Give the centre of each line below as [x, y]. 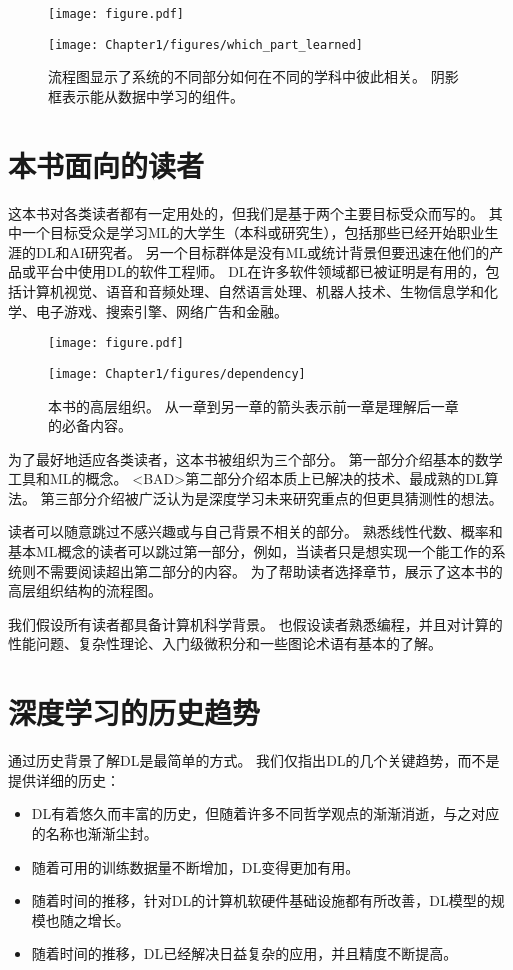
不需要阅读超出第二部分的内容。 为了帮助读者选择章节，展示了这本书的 [269, 570]
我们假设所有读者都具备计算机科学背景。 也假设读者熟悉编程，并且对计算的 [255, 623]
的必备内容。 [90, 425]
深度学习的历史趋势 [134, 712]
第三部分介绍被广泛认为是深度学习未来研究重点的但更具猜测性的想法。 [271, 497]
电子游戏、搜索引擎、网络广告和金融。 [161, 310]
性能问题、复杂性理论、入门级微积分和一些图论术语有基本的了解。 [225, 643]
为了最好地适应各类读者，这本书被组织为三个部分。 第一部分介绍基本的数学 [255, 458]
